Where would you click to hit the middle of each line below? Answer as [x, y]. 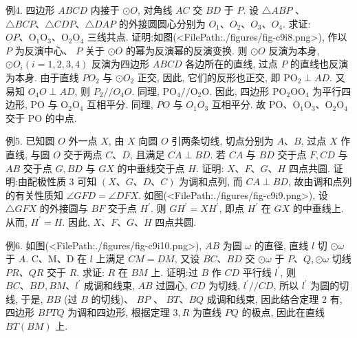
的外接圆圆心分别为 [162, 23]
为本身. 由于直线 [42, 77]
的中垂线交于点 [151, 168]
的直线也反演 [320, 64]
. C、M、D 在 [56, 258]
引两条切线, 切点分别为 [223, 141]
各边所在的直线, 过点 [231, 64]
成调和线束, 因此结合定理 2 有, [274, 298]
